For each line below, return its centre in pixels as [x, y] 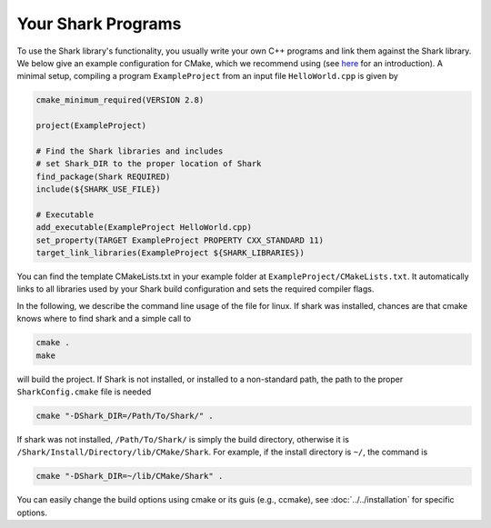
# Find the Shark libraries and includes [130, 151]
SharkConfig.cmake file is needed [84, 392]
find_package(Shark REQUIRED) [103, 176]
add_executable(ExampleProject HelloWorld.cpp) [144, 228]
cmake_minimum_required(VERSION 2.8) [120, 100]
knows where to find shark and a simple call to [104, 319]
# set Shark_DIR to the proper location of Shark [149, 164]
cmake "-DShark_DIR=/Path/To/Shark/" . [125, 415]
